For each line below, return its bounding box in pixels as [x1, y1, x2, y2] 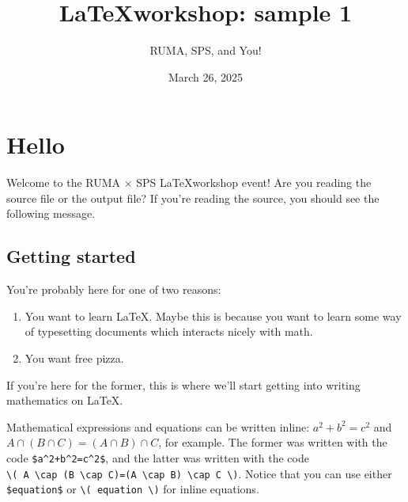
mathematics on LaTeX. [6, 392, 123, 409]
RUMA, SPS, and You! [149, 42, 262, 59]
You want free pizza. [25, 350, 124, 367]
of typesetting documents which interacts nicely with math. [25, 323, 313, 340]
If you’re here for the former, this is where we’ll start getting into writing [6, 376, 361, 393]
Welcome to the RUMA [6, 174, 121, 191]
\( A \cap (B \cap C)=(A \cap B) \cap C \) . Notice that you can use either [6, 465, 392, 481]
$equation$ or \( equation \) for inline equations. [6, 481, 259, 497]
